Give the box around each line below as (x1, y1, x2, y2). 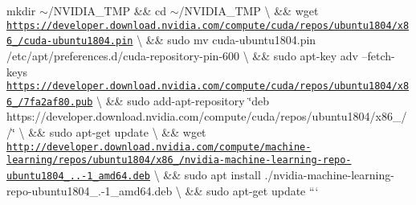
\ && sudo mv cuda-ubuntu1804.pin (137, 31, 316, 48)
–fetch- (361, 47, 395, 64)
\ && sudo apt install (153, 166, 261, 182)
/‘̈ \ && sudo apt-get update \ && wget (6, 124, 206, 140)
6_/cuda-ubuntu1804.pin (6, 35, 133, 47)
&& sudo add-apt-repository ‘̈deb (105, 92, 269, 109)
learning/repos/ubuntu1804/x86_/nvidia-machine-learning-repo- (6, 154, 352, 166)
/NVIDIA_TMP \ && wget (178, 2, 319, 18)
